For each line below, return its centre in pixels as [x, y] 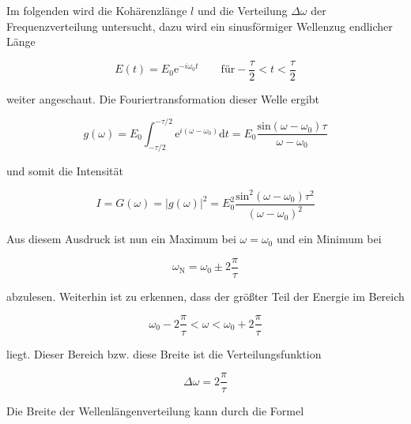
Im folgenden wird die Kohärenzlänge [97, 10]
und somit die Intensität [65, 170]
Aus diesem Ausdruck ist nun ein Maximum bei [121, 239]
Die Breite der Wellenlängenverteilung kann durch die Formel [155, 411]
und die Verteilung [242, 10]
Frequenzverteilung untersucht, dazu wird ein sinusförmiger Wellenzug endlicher [200, 26]
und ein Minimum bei [329, 239]
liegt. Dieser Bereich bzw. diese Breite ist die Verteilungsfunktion [164, 353]
